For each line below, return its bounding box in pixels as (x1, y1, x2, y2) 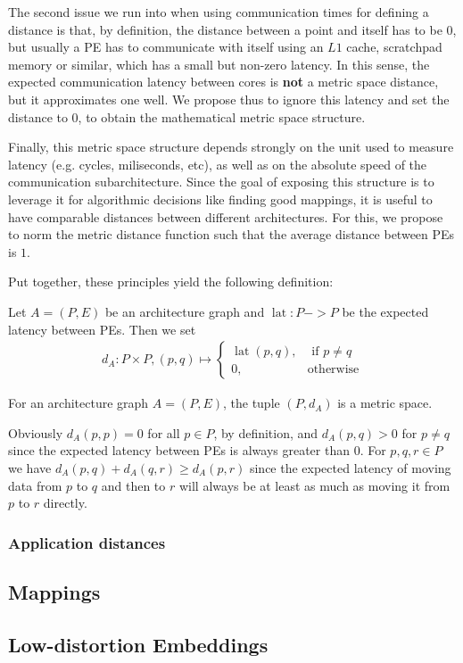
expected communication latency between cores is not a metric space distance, (8, 72, 439, 91)
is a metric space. (337, 394, 433, 412)
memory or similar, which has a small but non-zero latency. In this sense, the (8, 54, 430, 73)
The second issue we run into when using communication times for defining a (8, 3, 429, 21)
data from (8, 476, 62, 494)
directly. (43, 493, 87, 512)
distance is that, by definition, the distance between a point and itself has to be (8, 20, 442, 38)
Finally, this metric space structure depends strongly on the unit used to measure (8, 137, 454, 156)
